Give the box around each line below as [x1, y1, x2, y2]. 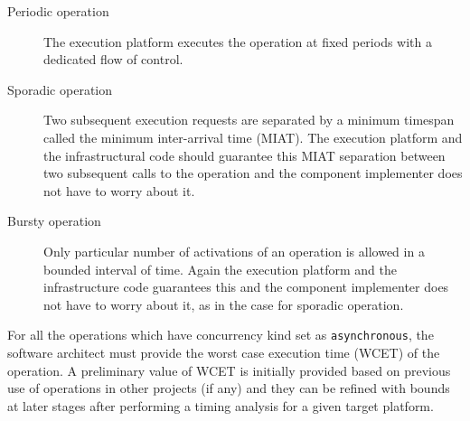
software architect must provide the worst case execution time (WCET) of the [7, 342, 440, 361]
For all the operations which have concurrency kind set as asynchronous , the [7, 325, 434, 344]
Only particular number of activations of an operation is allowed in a [43, 241, 425, 260]
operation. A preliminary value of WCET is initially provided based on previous [7, 360, 451, 379]
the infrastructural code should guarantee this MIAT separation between [43, 145, 446, 164]
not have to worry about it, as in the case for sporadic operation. [43, 295, 404, 313]
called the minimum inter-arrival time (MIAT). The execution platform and [43, 127, 463, 146]
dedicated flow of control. [43, 50, 183, 69]
